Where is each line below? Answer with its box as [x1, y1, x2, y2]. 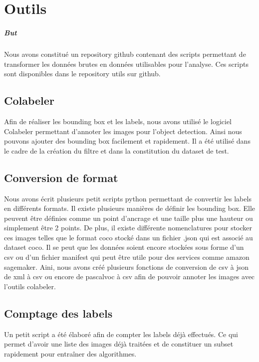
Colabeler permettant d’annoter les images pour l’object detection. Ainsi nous [4, 126, 242, 136]
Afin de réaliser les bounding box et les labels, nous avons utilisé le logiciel [4, 116, 232, 126]
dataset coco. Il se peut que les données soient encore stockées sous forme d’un [4, 242, 244, 252]
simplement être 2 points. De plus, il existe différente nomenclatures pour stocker [4, 222, 253, 233]
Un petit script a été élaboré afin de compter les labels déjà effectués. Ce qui [4, 329, 238, 339]
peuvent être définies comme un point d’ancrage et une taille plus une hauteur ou [4, 212, 253, 223]
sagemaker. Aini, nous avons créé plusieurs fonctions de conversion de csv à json [4, 261, 249, 272]
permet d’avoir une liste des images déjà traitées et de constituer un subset [4, 339, 234, 349]
